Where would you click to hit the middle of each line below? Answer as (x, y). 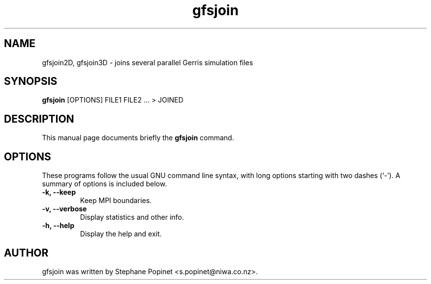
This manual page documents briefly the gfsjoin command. (138, 138)
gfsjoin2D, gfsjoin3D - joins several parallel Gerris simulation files (148, 62)
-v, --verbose (64, 209)
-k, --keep (59, 192)
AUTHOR (26, 253)
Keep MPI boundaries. (116, 201)
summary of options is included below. (105, 184)
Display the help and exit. (121, 234)
